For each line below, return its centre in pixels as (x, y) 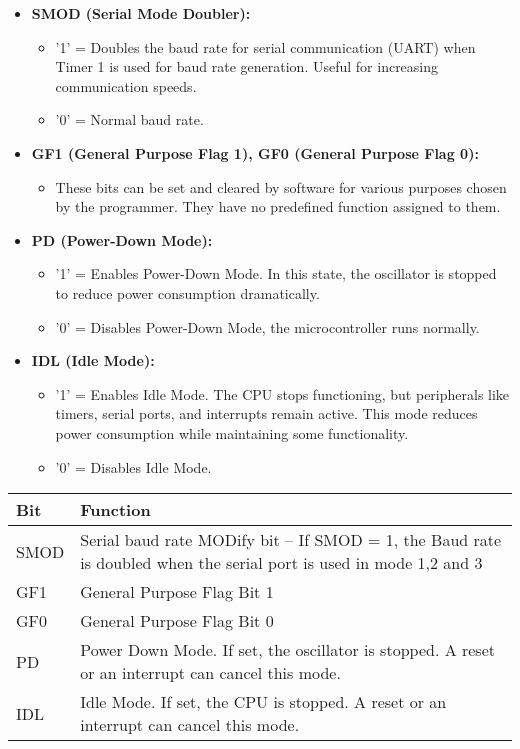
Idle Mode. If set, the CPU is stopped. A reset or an (263, 702)
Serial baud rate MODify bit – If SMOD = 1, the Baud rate (291, 540)
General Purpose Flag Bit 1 (177, 592)
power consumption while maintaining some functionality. (232, 432)
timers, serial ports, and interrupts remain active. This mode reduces (266, 413)
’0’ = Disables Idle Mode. (133, 466)
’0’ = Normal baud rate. (129, 119)
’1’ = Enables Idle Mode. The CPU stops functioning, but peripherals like (282, 393)
